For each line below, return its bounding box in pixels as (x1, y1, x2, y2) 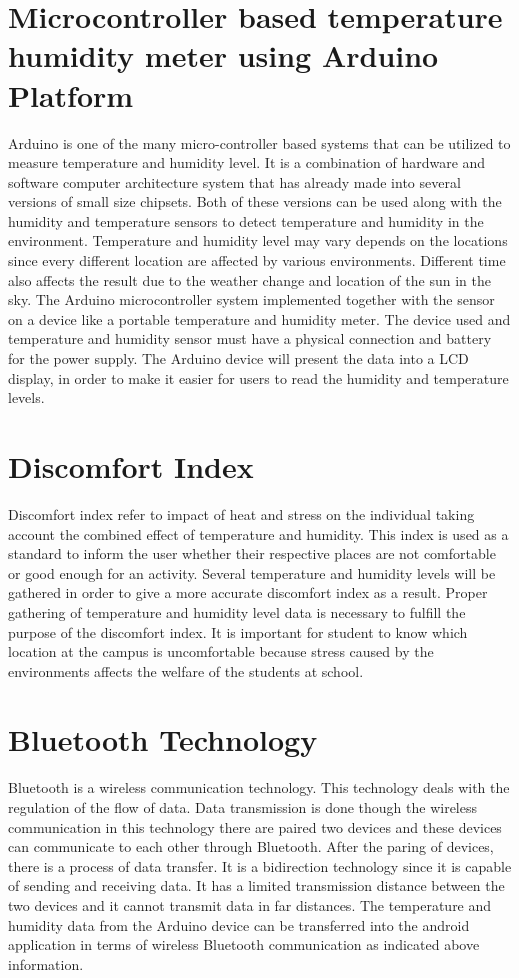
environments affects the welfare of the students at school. (8, 660, 364, 681)
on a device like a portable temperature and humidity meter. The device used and (8, 308, 511, 329)
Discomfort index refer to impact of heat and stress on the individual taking (8, 503, 475, 524)
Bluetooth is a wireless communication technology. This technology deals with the (8, 777, 510, 798)
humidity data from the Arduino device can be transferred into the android (8, 914, 470, 935)
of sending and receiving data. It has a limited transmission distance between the (8, 875, 505, 896)
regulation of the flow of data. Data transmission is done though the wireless (8, 797, 477, 817)
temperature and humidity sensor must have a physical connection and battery (8, 328, 492, 349)
